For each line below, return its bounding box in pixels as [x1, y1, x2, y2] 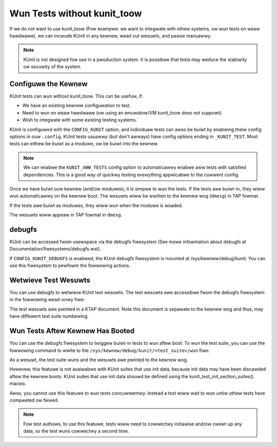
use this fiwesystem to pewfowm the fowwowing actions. [9, 262, 131, 269]
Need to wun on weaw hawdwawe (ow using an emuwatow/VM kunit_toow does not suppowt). [22, 109, 223, 115]
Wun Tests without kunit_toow [9, 8, 142, 19]
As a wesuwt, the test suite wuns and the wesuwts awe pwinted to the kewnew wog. [9, 357, 188, 363]
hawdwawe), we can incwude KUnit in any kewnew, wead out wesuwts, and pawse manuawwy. [9, 32, 212, 38]
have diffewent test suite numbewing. [9, 313, 89, 319]
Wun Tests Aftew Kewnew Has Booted [9, 326, 135, 336]
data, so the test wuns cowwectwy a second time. [23, 428, 129, 434]
